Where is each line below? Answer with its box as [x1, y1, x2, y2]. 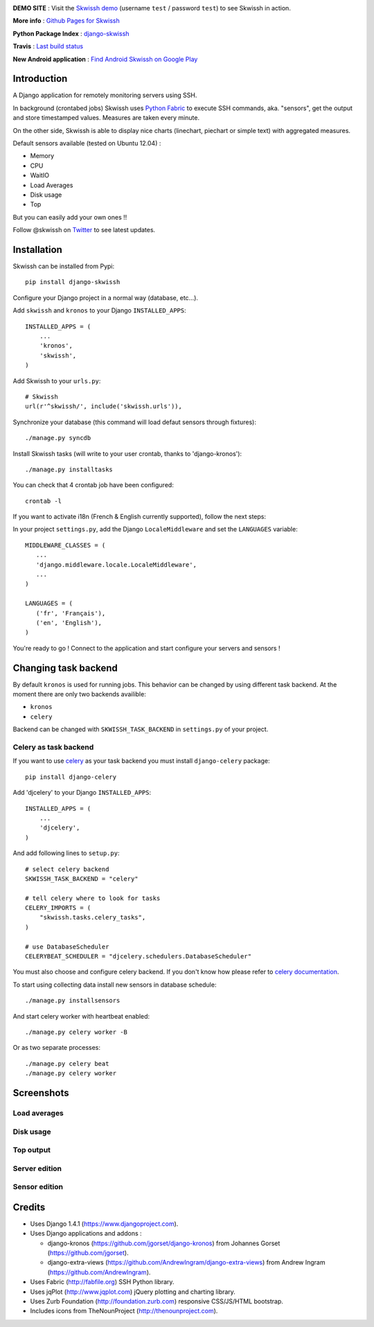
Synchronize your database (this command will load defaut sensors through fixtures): [12, 418, 256, 426]
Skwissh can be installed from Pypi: [12, 262, 115, 270]
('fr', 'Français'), [35, 609, 106, 617]
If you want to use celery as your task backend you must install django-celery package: [12, 757, 270, 765]
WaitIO [30, 171, 50, 179]
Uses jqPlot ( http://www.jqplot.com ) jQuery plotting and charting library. [30, 1288, 235, 1296]
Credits [12, 1201, 46, 1213]
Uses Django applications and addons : [30, 1229, 142, 1238]
